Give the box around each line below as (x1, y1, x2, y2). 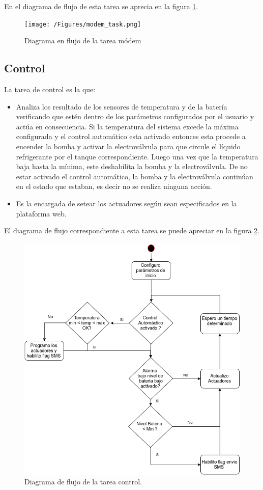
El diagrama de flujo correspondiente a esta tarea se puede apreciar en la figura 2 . (4, 225, 259, 236)
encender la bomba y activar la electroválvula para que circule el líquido (16, 141, 241, 152)
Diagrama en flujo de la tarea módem (24, 35, 141, 46)
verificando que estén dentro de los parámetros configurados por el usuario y (16, 111, 254, 122)
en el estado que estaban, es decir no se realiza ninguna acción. (16, 181, 212, 192)
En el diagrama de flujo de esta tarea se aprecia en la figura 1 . (4, 1, 198, 11)
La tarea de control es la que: (4, 84, 96, 95)
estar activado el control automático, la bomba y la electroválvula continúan (16, 171, 253, 181)
